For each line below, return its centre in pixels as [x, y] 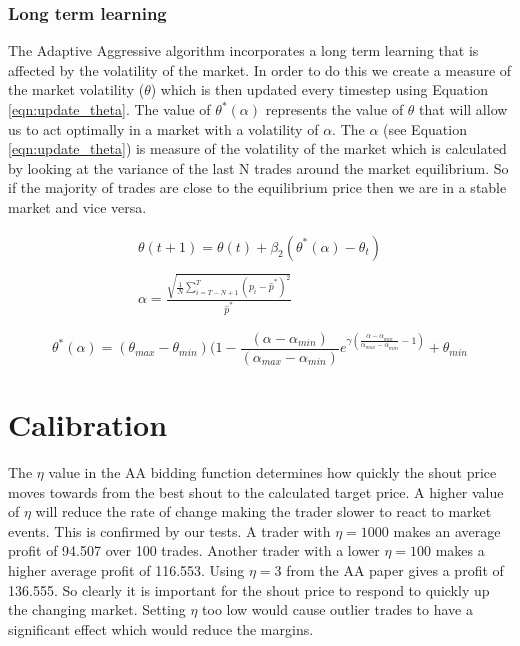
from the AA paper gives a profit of [395, 569]
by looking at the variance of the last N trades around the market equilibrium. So [258, 167]
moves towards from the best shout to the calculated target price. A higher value [256, 491]
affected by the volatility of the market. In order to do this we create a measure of [260, 69]
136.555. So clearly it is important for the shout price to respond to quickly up [249, 589]
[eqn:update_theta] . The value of [109, 109]
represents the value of [334, 109]
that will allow [463, 109]
